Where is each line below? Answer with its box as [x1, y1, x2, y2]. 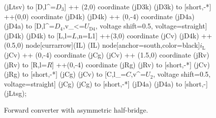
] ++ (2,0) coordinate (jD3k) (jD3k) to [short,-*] [64, 1, 212, 11]
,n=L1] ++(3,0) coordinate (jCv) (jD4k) [76, 30, 199, 40]
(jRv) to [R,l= [4, 59, 47, 69]
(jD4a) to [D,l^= [4, 21, 55, 31]
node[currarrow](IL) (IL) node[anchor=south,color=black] [26, 40, 200, 50]
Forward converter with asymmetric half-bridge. [4, 104, 148, 115]
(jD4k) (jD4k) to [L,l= [4, 30, 72, 40]
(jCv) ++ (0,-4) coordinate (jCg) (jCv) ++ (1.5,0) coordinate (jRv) [4, 49, 210, 59]
